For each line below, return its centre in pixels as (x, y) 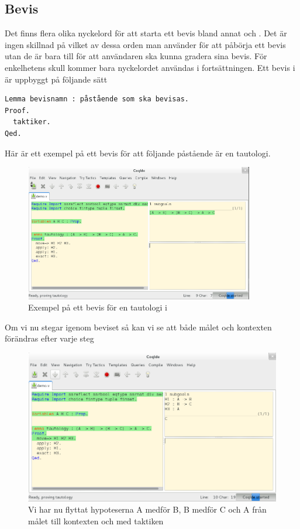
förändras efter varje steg (49, 338)
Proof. (17, 110)
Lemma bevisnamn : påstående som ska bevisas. (97, 99)
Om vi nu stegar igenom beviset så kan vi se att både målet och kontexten (138, 327)
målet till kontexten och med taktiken (96, 521)
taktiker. (32, 122)
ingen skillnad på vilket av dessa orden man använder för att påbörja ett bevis (145, 44)
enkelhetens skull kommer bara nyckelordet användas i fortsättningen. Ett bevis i (150, 67)
